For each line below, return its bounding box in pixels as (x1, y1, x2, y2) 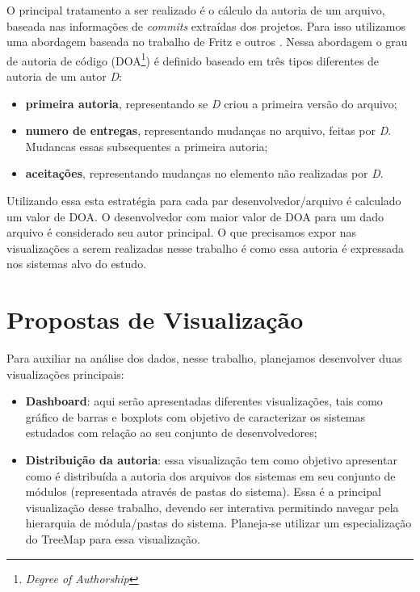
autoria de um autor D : (6, 68, 122, 85)
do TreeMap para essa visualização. (25, 531, 200, 548)
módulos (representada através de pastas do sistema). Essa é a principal (25, 483, 381, 500)
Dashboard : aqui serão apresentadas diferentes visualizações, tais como (25, 393, 383, 409)
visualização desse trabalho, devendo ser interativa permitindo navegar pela (25, 498, 399, 515)
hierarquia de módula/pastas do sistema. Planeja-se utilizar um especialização (25, 514, 412, 531)
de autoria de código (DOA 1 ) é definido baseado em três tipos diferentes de (6, 49, 380, 69)
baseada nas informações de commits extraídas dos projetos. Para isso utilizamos (6, 17, 406, 34)
